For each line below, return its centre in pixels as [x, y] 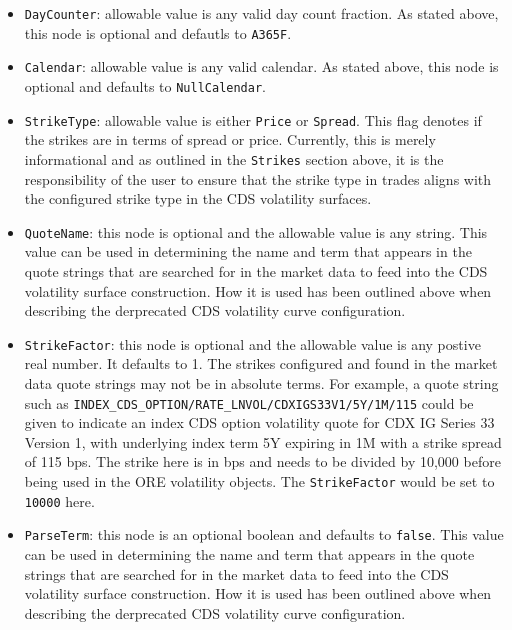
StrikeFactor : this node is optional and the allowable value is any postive [252, 343]
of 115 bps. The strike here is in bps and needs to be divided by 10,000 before [262, 461]
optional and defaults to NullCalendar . [145, 85]
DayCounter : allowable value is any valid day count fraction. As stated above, [261, 13]
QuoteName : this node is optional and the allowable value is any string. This [256, 231]
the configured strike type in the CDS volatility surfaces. [198, 198]
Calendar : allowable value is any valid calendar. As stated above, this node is [261, 66]
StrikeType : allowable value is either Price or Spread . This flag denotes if [253, 119]
